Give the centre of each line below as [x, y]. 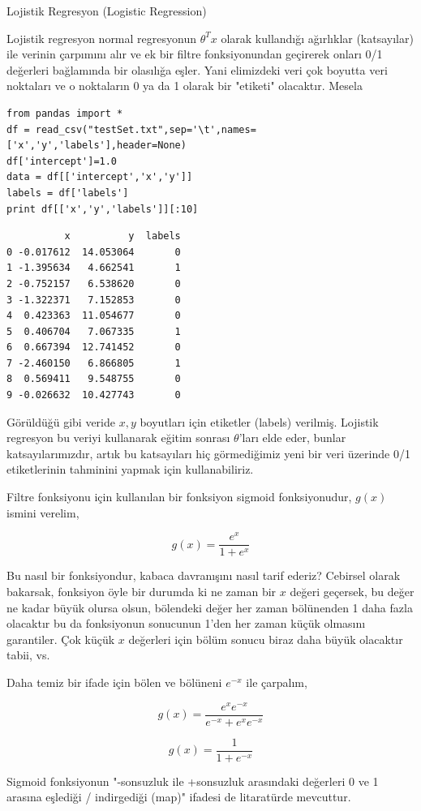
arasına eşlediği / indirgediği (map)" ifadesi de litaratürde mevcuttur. [179, 797]
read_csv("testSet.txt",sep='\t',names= [146, 129]
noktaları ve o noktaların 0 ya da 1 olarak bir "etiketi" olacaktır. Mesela [185, 86]
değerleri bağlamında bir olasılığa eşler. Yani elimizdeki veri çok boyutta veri [197, 69]
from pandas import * [65, 113]
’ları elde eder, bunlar [292, 438]
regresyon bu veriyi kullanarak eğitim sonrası [118, 438]
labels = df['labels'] [68, 193]
